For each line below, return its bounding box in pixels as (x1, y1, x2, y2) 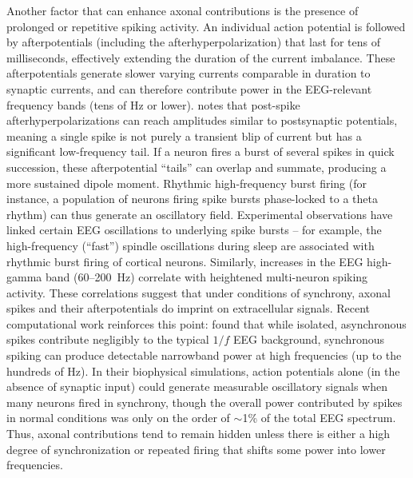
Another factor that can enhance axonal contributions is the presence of (6, 2, 359, 18)
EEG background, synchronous (232, 331, 384, 348)
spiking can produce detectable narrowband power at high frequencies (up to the (6, 347, 402, 364)
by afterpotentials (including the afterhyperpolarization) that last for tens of (6, 34, 380, 50)
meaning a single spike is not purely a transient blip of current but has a (6, 127, 362, 144)
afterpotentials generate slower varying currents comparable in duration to (6, 65, 371, 82)
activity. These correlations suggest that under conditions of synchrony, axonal (6, 284, 391, 301)
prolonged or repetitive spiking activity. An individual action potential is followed (6, 18, 406, 34)
